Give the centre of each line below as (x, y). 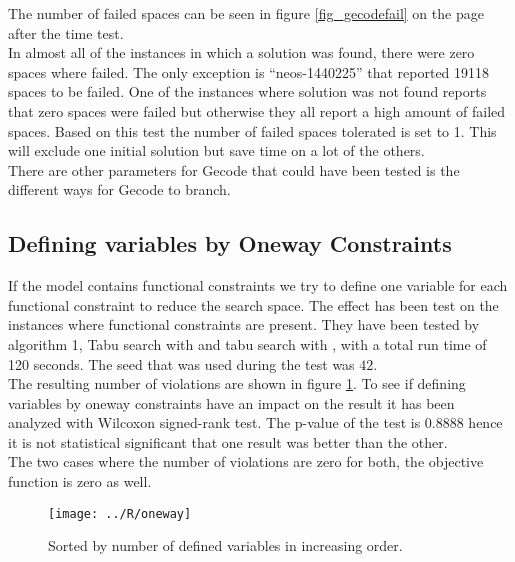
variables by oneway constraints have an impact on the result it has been (231, 402)
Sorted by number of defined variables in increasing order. (225, 545)
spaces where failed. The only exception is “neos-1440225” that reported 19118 (249, 71)
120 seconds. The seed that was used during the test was (181, 363)
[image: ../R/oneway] (120, 513)
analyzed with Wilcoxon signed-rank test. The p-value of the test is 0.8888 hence (255, 422)
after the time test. (66, 32)
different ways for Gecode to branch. (119, 189)
